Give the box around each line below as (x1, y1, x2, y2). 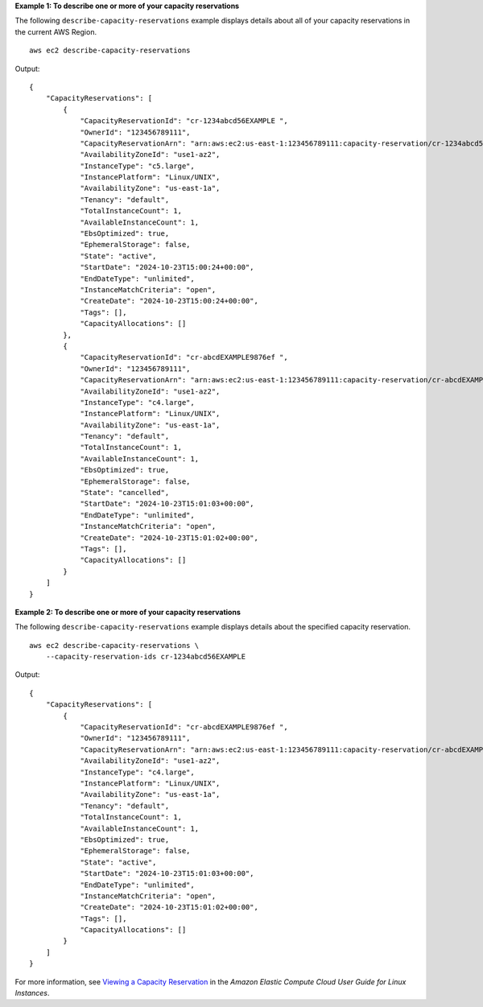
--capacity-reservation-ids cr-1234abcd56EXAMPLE (45, 652, 246, 662)
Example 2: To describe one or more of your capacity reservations (14, 607, 241, 617)
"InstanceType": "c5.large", (80, 161, 195, 171)
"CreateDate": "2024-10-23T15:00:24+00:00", (80, 296, 259, 306)
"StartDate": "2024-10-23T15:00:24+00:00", (80, 262, 254, 272)
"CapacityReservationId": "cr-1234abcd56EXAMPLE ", (80, 117, 289, 126)
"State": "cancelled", (80, 488, 170, 497)
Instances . (14, 988, 50, 998)
